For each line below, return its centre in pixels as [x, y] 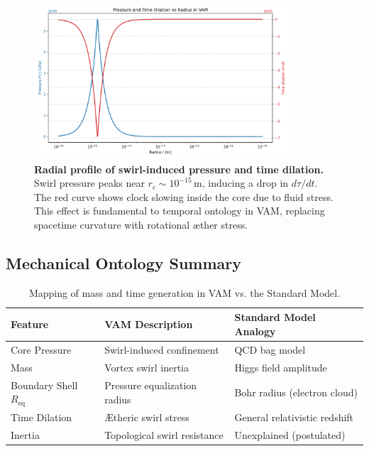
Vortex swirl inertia [147, 367]
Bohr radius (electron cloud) [296, 392]
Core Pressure [41, 349]
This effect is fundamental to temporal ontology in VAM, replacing [180, 211]
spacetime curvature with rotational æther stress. [141, 225]
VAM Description [149, 324]
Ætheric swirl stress [147, 417]
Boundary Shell [44, 385]
